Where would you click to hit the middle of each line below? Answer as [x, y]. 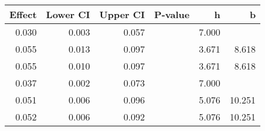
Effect [23, 14]
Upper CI [122, 14]
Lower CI [68, 14]
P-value [172, 14]
